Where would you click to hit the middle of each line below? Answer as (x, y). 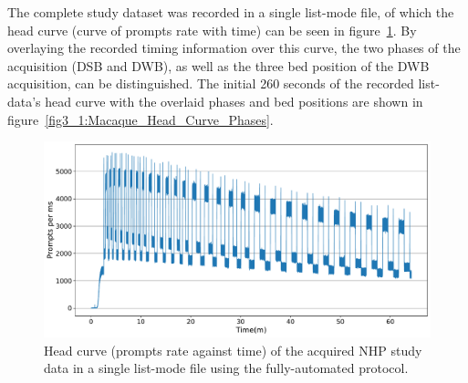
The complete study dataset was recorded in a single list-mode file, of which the (231, 12)
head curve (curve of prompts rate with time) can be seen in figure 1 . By (212, 30)
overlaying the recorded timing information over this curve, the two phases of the (234, 48)
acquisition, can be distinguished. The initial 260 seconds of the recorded (211, 83)
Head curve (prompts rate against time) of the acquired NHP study (233, 350)
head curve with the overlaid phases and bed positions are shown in (234, 101)
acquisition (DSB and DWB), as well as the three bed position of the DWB (218, 65)
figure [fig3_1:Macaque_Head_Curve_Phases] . (140, 119)
